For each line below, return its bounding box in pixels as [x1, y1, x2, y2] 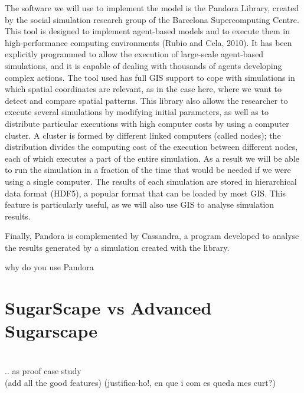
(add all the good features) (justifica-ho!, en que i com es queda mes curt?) [5, 376, 276, 388]
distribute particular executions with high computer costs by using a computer [5, 117, 289, 129]
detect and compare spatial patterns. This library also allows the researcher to [5, 94, 288, 106]
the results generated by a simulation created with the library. [5, 241, 230, 253]
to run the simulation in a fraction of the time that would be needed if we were [5, 163, 291, 176]
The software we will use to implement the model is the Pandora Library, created [5, 2, 299, 14]
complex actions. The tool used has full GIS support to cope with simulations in [5, 71, 295, 83]
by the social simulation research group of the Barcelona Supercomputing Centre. [5, 13, 299, 25]
